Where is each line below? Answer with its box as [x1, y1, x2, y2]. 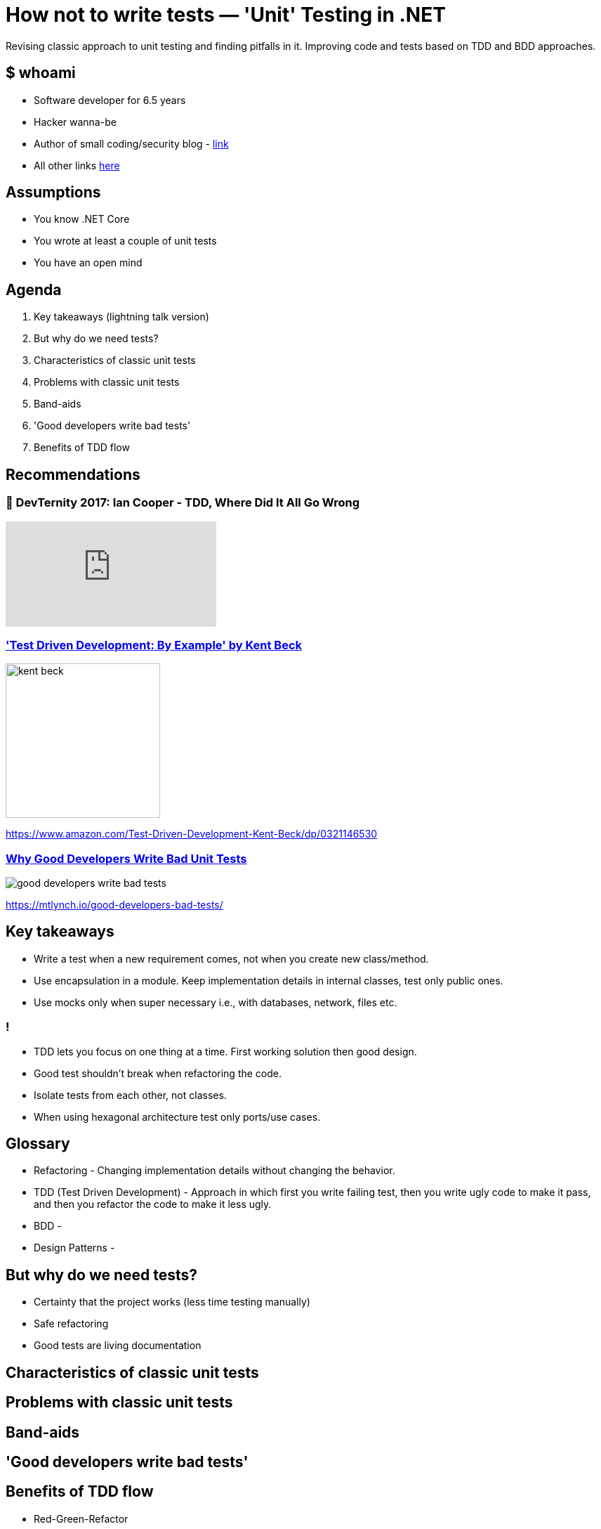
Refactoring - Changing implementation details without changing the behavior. [34, 1164, 395, 1177]
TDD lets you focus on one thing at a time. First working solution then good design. [34, 1045, 417, 1058]
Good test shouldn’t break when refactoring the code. [34, 1067, 282, 1079]
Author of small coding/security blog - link [34, 137, 229, 150]
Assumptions [6, 183, 101, 202]
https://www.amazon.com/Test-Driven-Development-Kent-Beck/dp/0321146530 [6, 828, 378, 840]
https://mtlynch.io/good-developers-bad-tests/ [6, 899, 223, 911]
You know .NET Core [34, 213, 130, 226]
